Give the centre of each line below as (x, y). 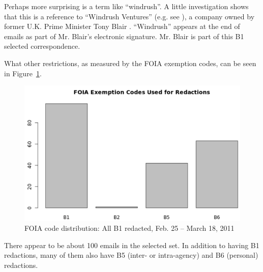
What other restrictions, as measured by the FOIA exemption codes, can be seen (130, 63)
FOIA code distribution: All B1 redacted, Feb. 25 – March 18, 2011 (129, 228)
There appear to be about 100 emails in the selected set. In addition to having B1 (132, 245)
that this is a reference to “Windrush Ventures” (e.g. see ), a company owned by (129, 16)
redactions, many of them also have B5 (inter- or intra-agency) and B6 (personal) (131, 255)
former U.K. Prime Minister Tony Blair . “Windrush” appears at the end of (122, 26)
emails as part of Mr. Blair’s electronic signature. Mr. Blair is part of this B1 (124, 36)
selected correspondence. (42, 46)
